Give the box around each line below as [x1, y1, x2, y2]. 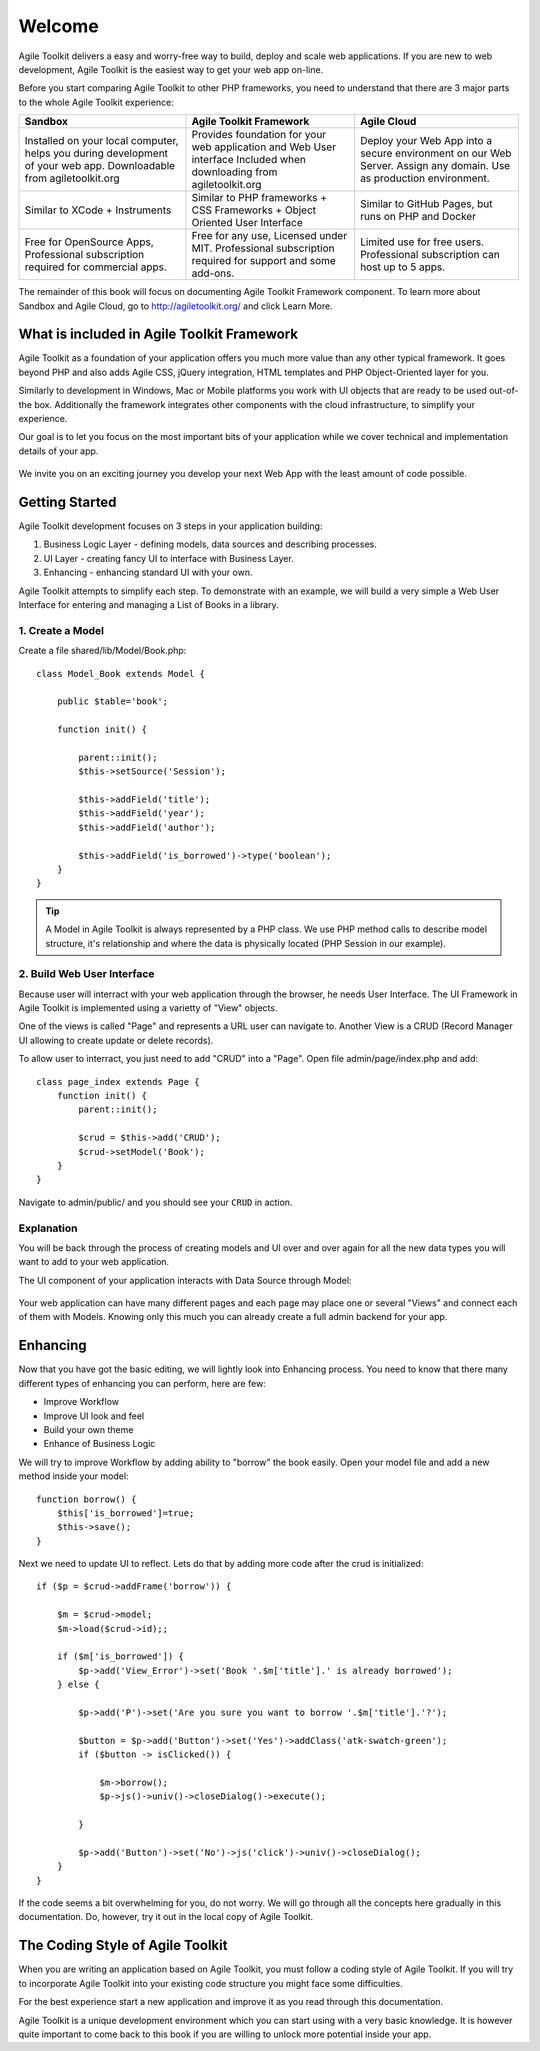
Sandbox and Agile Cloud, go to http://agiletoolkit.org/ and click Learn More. [18, 300, 334, 312]
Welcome [18, 15, 99, 37]
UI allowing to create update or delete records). [18, 1034, 214, 1046]
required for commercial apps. [24, 260, 167, 274]
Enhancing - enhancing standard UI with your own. [43, 566, 253, 579]
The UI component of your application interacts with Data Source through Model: [18, 1274, 352, 1286]
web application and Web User [191, 140, 337, 154]
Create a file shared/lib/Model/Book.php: [18, 645, 187, 657]
